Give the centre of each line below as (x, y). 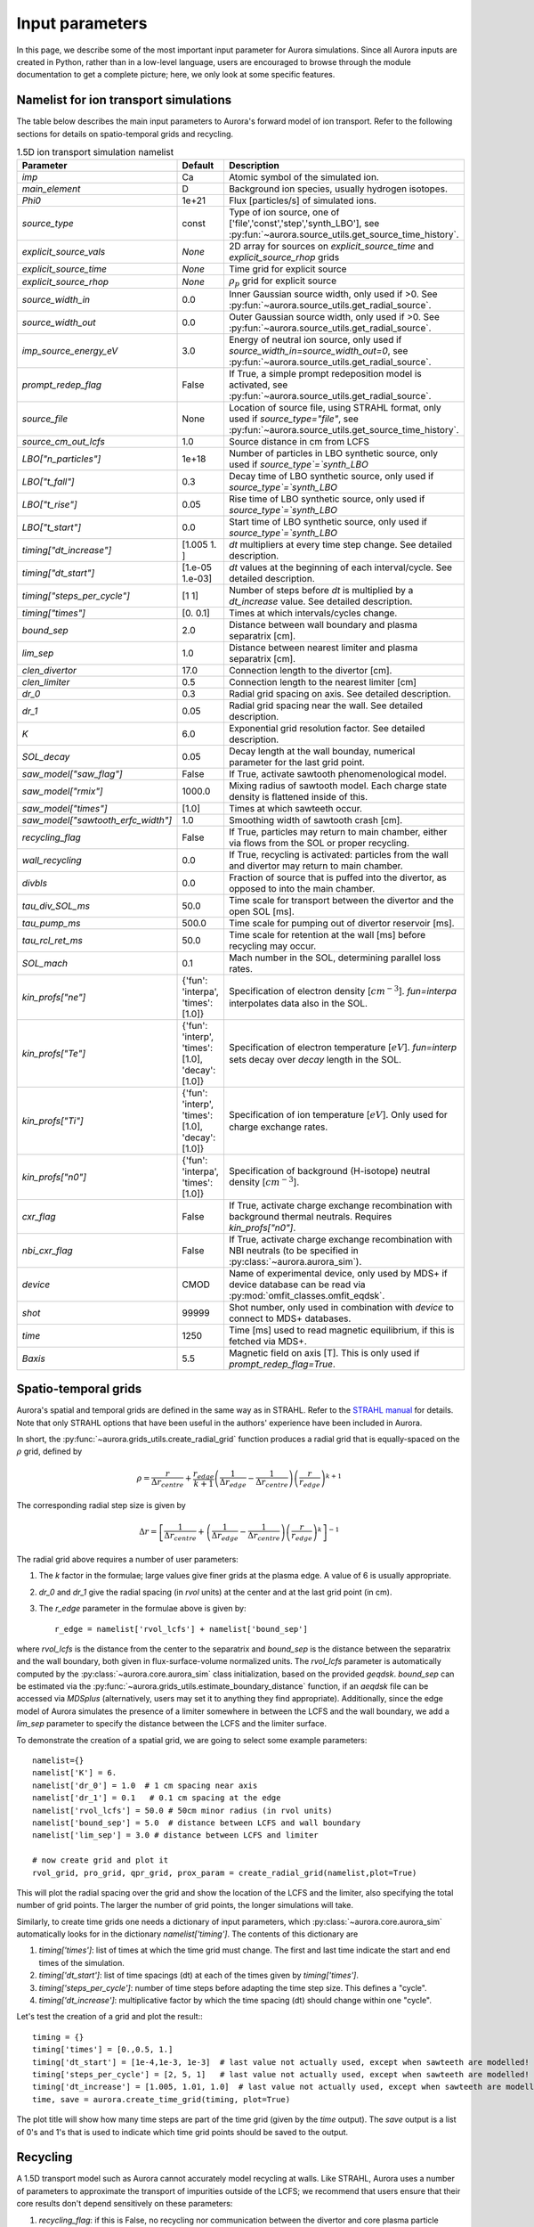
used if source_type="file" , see (294, 419)
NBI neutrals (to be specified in (294, 1250)
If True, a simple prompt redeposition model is (325, 373)
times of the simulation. (81, 1962)
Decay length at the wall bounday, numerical (322, 751)
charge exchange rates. (278, 1127)
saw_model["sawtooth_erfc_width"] (97, 820)
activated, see (258, 385)
